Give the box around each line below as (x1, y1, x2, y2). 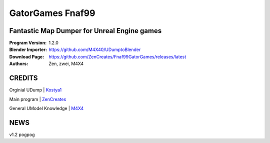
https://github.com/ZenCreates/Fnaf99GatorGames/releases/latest (48, 53, 186, 59)
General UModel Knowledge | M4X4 (9, 105, 84, 111)
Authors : (9, 60, 28, 67)
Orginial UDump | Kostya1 (9, 87, 62, 93)
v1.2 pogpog (9, 131, 35, 137)
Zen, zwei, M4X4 (48, 60, 84, 67)
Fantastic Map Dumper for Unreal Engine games (9, 26, 162, 35)
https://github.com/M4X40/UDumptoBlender (48, 46, 141, 52)
